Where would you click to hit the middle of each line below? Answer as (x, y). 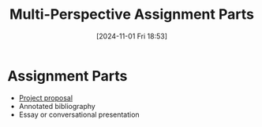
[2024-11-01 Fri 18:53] (132, 36)
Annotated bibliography (57, 106)
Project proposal (45, 98)
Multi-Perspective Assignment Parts (132, 15)
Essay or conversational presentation (79, 114)
